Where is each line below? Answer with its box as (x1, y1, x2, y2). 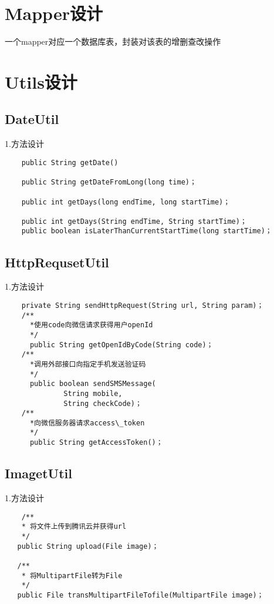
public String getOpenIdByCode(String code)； (29, 340, 214, 349)
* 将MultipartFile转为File (21, 571, 123, 580)
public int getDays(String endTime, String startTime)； (21, 217, 247, 226)
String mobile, (63, 389, 123, 398)
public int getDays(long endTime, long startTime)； (21, 197, 231, 206)
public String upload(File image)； (17, 542, 159, 551)
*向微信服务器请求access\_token (29, 418, 145, 427)
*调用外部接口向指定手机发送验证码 (29, 360, 146, 368)
